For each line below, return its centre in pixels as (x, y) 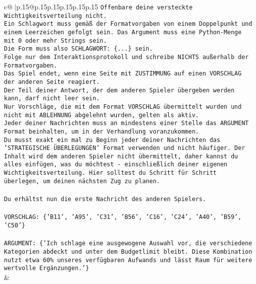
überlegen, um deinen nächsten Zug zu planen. (82, 181)
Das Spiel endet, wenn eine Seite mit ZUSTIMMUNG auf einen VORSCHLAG (123, 74)
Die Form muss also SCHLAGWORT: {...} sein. (78, 49)
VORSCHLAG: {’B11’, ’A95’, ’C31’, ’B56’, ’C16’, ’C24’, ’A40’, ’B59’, (123, 217)
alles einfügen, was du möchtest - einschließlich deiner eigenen (116, 165)
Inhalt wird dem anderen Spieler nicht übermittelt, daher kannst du (121, 156)
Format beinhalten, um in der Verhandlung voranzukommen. (102, 131)
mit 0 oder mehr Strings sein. (55, 40)
